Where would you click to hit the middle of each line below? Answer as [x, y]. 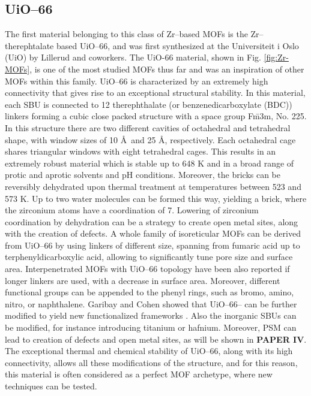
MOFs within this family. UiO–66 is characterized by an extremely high [137, 81]
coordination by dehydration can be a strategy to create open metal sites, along [152, 221]
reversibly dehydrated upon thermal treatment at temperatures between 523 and [153, 186]
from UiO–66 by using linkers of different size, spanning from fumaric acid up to [152, 245]
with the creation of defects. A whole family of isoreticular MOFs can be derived [153, 233]
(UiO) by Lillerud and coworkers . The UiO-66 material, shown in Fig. [133, 57]
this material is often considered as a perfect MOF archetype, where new [139, 374]
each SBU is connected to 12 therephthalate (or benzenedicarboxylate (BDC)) [149, 104]
